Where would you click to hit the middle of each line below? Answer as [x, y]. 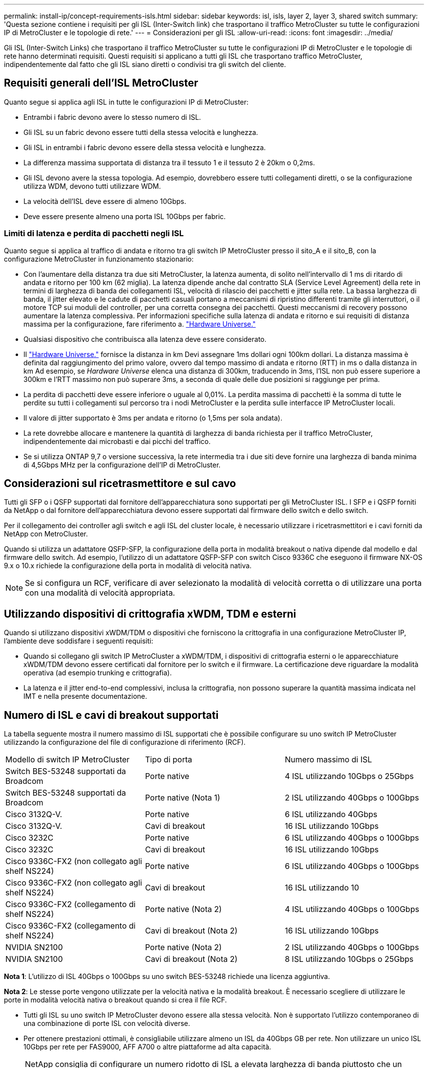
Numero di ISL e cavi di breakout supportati [111, 715]
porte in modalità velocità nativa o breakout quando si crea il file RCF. [116, 1000]
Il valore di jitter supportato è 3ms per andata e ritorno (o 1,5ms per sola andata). [153, 418]
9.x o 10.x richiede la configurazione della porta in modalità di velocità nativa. [128, 566]
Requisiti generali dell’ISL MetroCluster [101, 83]
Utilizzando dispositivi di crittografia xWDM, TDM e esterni [150, 614]
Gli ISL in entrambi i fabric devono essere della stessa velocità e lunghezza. [145, 147]
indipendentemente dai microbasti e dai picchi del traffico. [117, 441]
